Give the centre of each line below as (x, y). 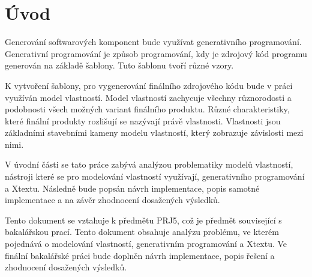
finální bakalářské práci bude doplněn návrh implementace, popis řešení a (140, 255)
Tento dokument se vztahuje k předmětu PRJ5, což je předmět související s (143, 220)
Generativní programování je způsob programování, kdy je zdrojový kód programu (156, 53)
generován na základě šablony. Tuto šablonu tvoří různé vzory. (119, 65)
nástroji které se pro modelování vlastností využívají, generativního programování (155, 176)
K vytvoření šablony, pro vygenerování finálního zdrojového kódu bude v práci (149, 85)
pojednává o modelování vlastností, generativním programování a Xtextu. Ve (146, 244)
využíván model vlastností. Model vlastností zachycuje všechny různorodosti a (148, 97)
